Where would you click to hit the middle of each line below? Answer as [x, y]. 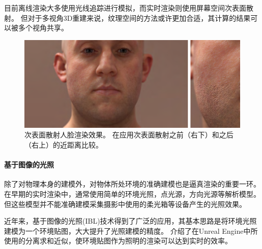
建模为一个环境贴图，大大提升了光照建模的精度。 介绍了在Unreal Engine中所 [131, 230]
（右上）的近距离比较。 [64, 145]
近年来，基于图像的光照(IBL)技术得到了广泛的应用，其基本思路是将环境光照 [130, 221]
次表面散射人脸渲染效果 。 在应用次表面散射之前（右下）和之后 [129, 135]
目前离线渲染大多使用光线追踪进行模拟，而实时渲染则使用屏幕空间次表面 [125, 8]
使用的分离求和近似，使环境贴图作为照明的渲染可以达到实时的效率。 [118, 241]
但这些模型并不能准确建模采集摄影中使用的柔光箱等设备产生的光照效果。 [125, 204]
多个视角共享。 [43, 28]
